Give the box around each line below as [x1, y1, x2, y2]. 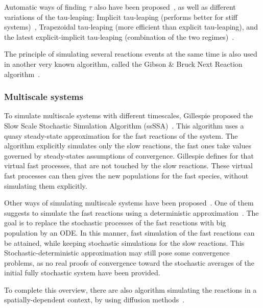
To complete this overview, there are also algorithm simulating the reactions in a [4, 284, 257, 295]
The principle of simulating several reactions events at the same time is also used [4, 48, 257, 59]
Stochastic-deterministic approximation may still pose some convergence [4, 247, 230, 258]
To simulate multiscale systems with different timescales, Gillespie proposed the [4, 110, 253, 121]
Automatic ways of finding [4, 2, 87, 12]
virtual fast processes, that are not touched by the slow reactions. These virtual [4, 160, 253, 171]
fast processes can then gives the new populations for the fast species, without [4, 170, 249, 181]
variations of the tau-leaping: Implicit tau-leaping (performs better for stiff [4, 11, 238, 22]
